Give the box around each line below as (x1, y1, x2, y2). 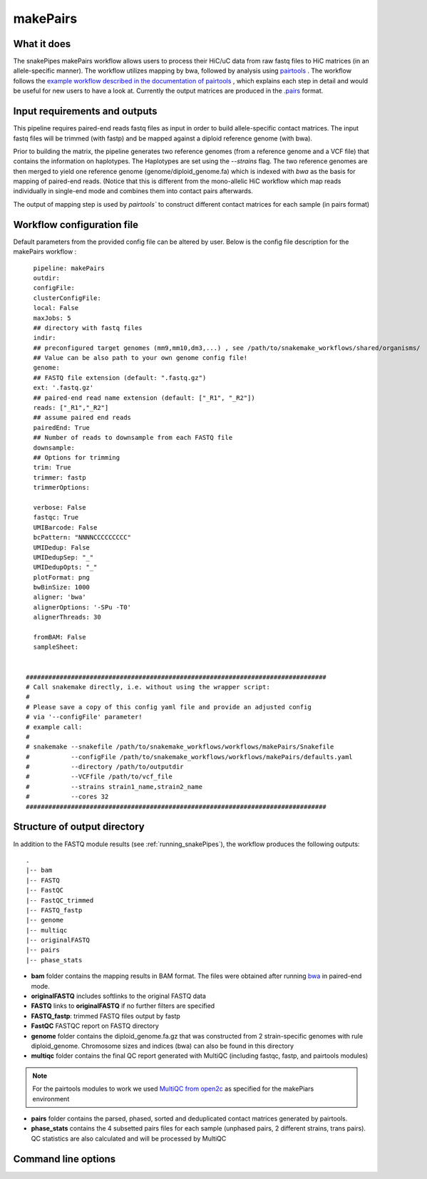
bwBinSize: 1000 (33, 583, 91, 592)
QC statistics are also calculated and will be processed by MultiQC (31, 1134, 227, 1143)
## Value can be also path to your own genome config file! (33, 354, 248, 362)
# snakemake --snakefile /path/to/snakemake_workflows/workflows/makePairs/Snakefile (26, 743, 334, 751)
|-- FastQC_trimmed (26, 896, 94, 905)
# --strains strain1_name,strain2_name (26, 783, 203, 791)
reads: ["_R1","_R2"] (33, 403, 109, 412)
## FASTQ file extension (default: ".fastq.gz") (33, 374, 207, 381)
